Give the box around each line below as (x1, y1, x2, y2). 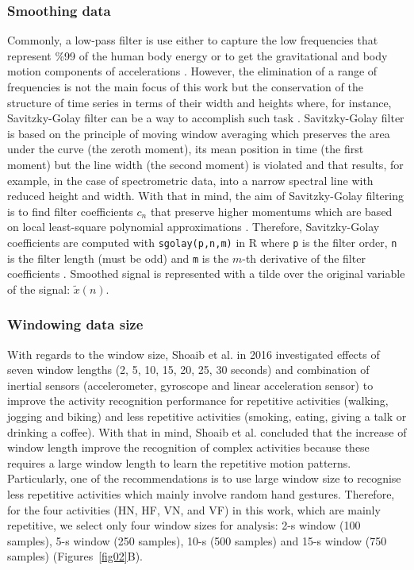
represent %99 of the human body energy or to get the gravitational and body (7, 47, 388, 64)
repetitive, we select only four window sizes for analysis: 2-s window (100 (7, 517, 361, 533)
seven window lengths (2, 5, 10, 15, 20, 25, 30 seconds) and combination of (7, 361, 370, 378)
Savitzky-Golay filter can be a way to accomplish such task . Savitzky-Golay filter (7, 110, 404, 126)
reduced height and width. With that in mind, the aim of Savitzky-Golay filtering (7, 187, 404, 204)
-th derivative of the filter (242, 249, 366, 266)
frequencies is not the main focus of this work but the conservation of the (7, 79, 363, 94)
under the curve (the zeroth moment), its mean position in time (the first (7, 141, 364, 157)
